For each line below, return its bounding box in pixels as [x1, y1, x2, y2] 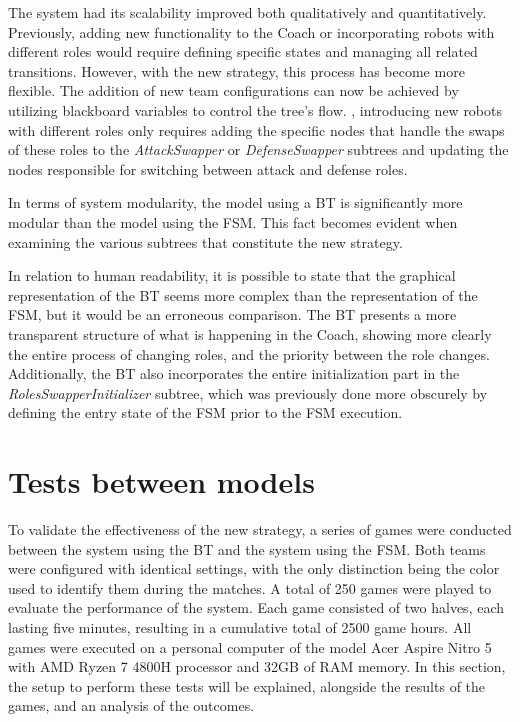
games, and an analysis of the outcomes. [8, 695, 255, 716]
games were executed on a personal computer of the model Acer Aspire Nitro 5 [8, 636, 492, 657]
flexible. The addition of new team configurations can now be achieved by [8, 80, 459, 101]
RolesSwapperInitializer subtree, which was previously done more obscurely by [8, 382, 488, 403]
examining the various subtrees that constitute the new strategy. [8, 231, 403, 252]
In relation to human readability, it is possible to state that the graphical [8, 265, 456, 286]
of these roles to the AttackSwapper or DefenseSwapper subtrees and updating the [8, 139, 509, 160]
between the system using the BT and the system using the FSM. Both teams [8, 538, 486, 559]
